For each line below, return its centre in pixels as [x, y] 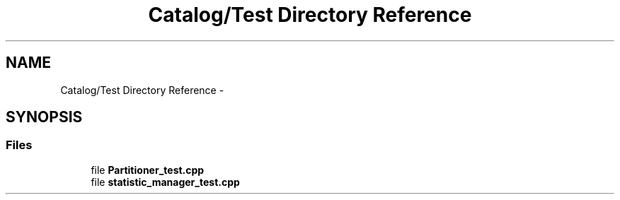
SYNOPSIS [44, 117]
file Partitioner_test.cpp [148, 170]
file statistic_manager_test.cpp [165, 182]
